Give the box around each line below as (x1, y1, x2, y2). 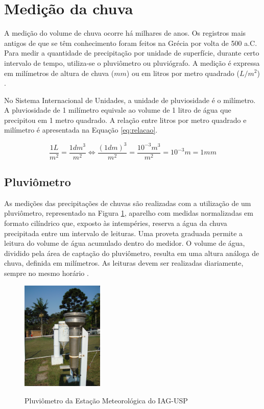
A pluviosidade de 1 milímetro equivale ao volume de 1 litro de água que (4, 105, 231, 115)
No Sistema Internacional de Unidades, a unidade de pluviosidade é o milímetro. (4, 94, 256, 105)
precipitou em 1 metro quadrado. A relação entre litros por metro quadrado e (4, 114, 247, 125)
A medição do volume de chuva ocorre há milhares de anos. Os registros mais (4, 28, 246, 38)
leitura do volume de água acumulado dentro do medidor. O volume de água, (4, 238, 245, 248)
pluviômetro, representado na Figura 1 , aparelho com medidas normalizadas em (4, 208, 253, 218)
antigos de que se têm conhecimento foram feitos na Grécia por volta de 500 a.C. (4, 37, 257, 48)
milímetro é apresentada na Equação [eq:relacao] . (4, 124, 158, 135)
